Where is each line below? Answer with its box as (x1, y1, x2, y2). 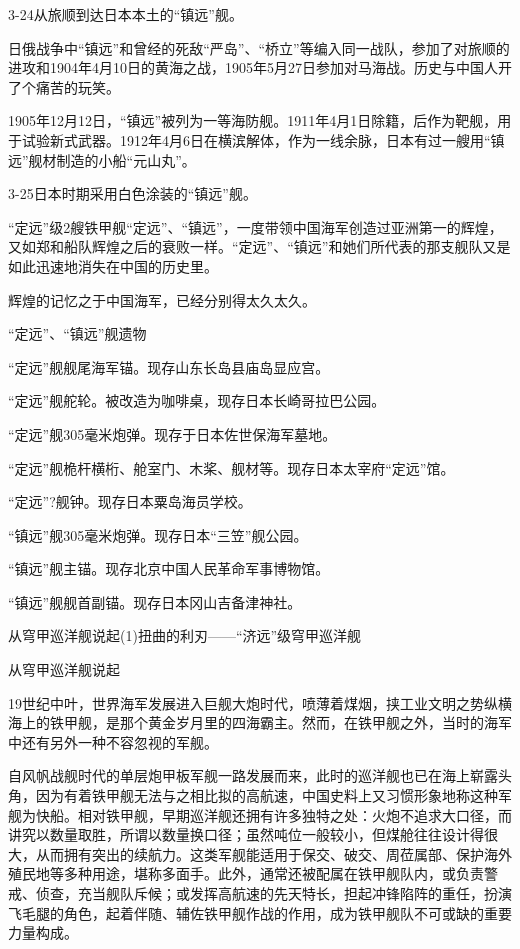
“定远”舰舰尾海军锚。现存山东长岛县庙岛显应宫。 (8, 356, 330, 377)
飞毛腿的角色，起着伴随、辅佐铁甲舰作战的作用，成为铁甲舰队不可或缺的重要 (8, 902, 512, 923)
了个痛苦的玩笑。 (8, 76, 120, 97)
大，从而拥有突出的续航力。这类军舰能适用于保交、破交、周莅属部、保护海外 (8, 843, 512, 864)
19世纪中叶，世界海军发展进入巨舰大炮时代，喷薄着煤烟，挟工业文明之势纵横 (8, 692, 512, 713)
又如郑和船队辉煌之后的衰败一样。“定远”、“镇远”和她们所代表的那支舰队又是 (8, 236, 511, 257)
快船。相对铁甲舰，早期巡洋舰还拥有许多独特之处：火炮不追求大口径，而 (35, 804, 512, 825)
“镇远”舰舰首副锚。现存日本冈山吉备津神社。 (8, 591, 302, 612)
